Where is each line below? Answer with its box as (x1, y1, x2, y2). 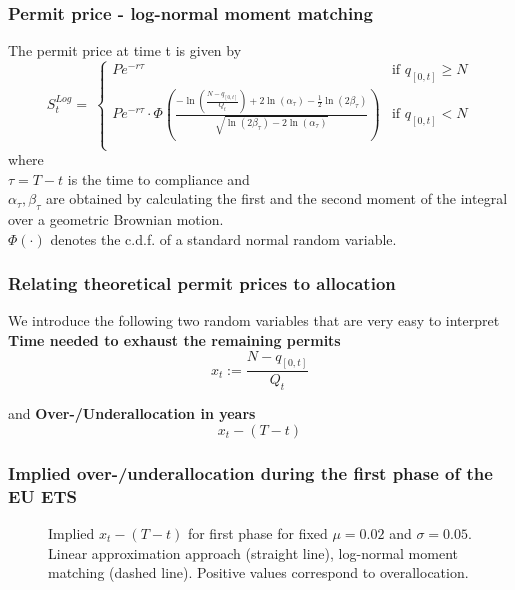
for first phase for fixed (187, 523, 328, 544)
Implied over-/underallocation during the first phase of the (8, 460, 493, 485)
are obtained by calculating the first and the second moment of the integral (45, 188, 508, 209)
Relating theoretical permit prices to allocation (8, 271, 396, 296)
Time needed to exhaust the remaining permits (8, 330, 341, 350)
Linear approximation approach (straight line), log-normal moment (48, 542, 459, 563)
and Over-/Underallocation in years (8, 403, 256, 424)
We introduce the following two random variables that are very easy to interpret (8, 310, 500, 331)
